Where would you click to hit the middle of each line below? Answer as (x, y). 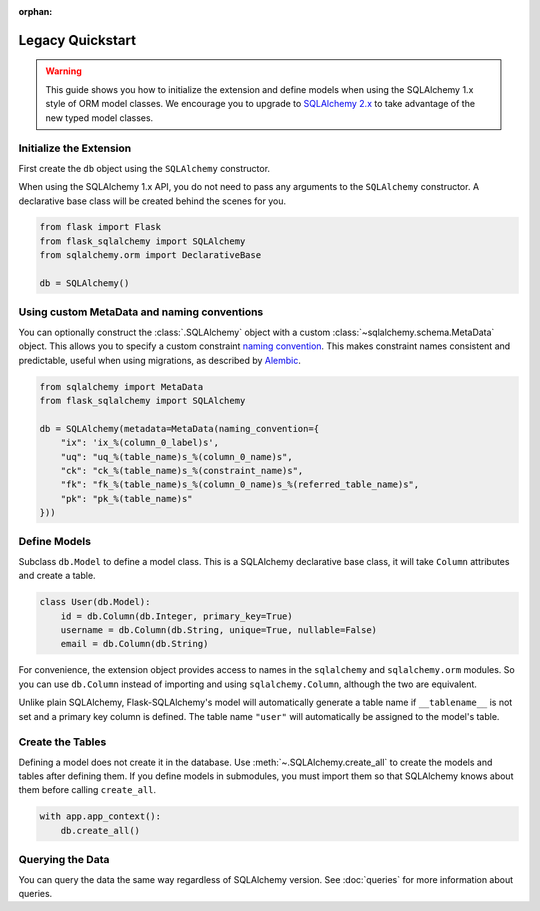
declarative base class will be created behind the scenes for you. (152, 201)
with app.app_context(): (100, 816)
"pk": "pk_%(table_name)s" (127, 498)
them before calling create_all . (87, 790)
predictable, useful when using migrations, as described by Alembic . (160, 360)
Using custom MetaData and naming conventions (141, 312)
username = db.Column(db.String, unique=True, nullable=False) (219, 629)
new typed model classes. (99, 117)
